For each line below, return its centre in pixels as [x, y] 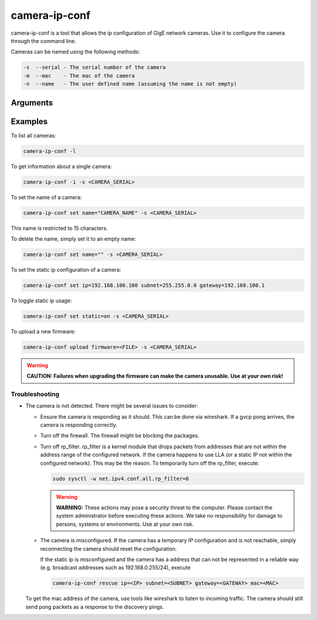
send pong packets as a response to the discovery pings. [95, 606]
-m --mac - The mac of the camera [79, 76]
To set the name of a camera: [46, 197]
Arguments [32, 103]
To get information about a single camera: [61, 166]
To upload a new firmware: [43, 331]
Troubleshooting [35, 394]
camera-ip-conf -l [50, 151]
